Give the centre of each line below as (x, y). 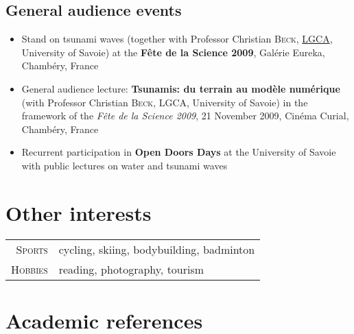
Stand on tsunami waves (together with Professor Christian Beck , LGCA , (177, 39)
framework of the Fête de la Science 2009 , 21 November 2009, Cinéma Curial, (185, 116)
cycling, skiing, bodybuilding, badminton (157, 249)
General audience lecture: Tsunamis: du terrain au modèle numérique (181, 88)
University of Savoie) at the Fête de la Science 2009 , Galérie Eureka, (173, 52)
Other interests (79, 212)
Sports (32, 249)
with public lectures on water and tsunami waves (125, 165)
